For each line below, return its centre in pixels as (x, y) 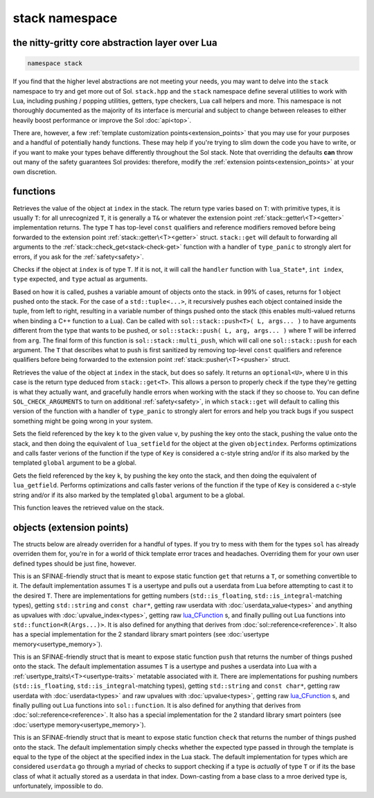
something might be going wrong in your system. (83, 421)
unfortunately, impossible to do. (58, 786)
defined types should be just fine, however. (74, 563)
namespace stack (55, 63)
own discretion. (35, 172)
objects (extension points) (71, 527)
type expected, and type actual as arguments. (80, 279)
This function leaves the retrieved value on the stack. (89, 508)
